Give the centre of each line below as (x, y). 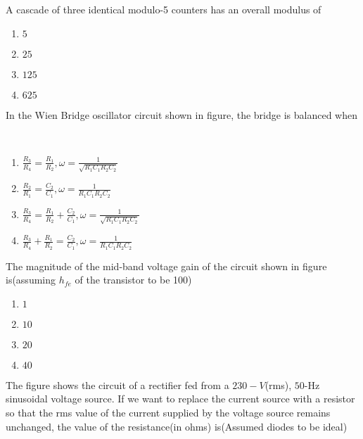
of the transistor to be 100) (133, 280)
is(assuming (31, 280)
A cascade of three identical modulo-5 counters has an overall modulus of (164, 9)
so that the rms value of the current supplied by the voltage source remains (168, 413)
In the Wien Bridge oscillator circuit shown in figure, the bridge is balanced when (181, 114)
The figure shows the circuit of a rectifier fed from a (117, 384)
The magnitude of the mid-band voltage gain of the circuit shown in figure (166, 266)
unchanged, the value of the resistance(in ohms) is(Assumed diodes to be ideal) (177, 426)
